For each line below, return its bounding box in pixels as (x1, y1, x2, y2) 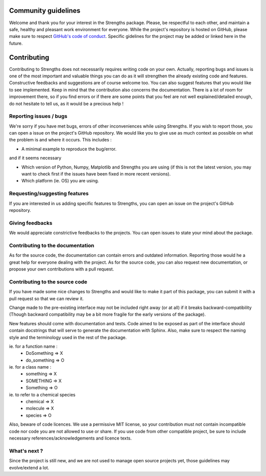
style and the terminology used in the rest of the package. (9, 334, 127, 340)
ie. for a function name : (9, 343, 58, 349)
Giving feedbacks (9, 219, 53, 226)
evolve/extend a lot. (9, 465, 49, 471)
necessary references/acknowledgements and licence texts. (9, 435, 132, 441)
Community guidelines (9, 6, 81, 15)
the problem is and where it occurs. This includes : (9, 137, 112, 143)
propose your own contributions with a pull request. (9, 266, 114, 272)
